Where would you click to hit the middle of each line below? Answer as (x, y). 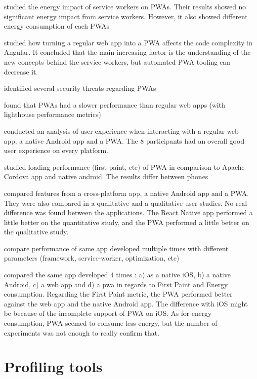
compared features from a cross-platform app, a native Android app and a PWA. (127, 193)
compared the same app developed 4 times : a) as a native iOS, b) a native (117, 275)
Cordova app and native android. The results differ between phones (106, 176)
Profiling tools (53, 366)
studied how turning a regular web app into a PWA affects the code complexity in (128, 42)
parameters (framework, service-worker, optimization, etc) (92, 258)
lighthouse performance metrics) (53, 114)
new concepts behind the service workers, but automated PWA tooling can (117, 61)
